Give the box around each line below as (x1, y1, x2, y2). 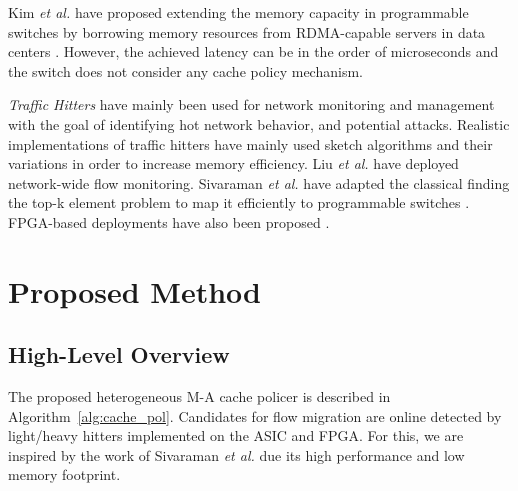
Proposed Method (8, 270, 261, 311)
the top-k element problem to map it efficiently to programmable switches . (8, 192, 470, 213)
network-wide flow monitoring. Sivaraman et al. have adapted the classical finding (8, 172, 510, 193)
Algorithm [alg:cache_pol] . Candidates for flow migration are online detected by (8, 405, 502, 426)
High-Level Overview (8, 339, 230, 370)
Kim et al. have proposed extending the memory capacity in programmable (8, 2, 469, 22)
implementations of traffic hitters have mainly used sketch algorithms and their (8, 133, 493, 154)
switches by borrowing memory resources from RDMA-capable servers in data (8, 21, 486, 42)
